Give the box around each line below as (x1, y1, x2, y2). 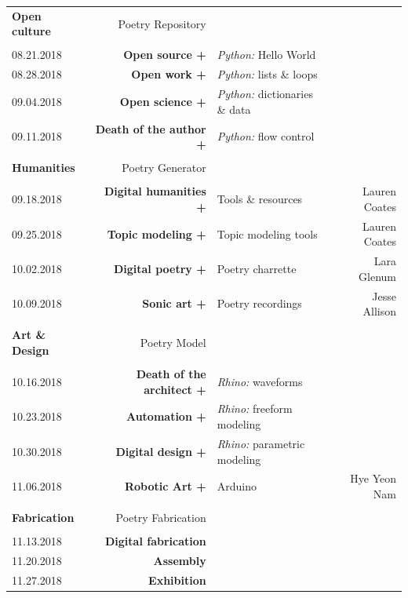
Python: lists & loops (217, 66, 318, 82)
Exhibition (148, 571, 206, 588)
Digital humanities (104, 183, 206, 199)
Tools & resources (217, 191, 303, 207)
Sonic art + (142, 295, 206, 312)
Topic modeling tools (217, 225, 318, 242)
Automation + (126, 408, 206, 425)
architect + (144, 381, 206, 397)
